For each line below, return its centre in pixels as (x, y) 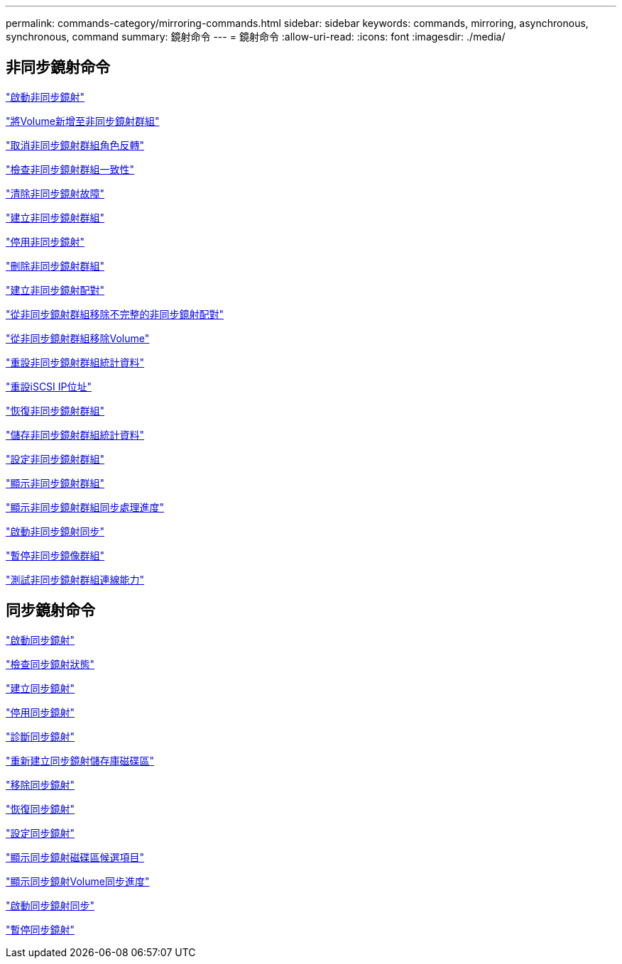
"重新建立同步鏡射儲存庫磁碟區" (80, 760)
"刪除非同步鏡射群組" (55, 265)
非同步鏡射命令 (58, 67)
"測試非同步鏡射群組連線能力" (75, 579)
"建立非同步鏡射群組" (55, 217)
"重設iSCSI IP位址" (49, 386)
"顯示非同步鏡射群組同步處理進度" (85, 507)
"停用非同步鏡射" (45, 241)
